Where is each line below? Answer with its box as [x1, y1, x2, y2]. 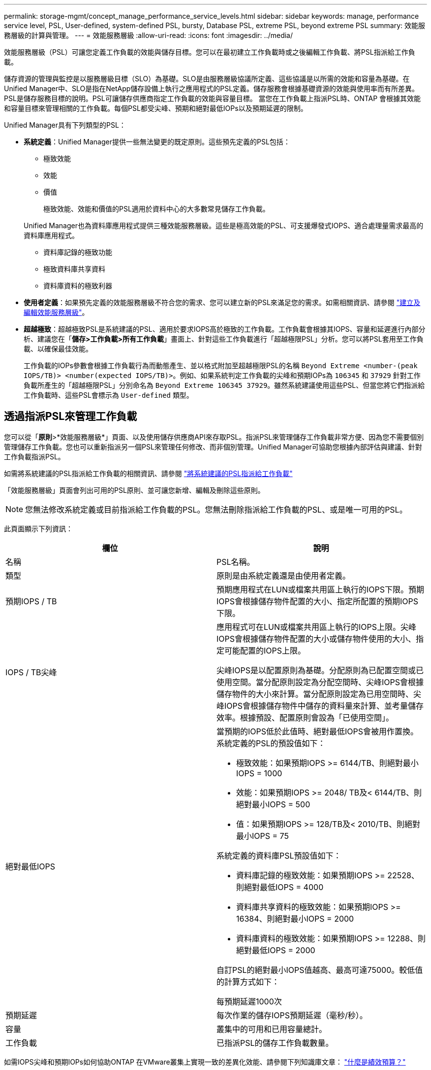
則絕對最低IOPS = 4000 [236, 882, 324, 892]
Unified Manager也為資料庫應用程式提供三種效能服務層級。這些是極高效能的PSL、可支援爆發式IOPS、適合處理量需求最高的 [24, 221, 424, 230]
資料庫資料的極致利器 [43, 281, 112, 290]
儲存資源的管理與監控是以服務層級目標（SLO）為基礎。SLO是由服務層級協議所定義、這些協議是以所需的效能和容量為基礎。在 [4, 74, 410, 83]
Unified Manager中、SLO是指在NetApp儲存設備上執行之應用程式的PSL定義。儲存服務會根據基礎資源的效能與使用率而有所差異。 [4, 84, 419, 93]
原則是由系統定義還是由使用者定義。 [216, 570, 351, 581]
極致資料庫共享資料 [43, 265, 105, 273]
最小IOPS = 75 [236, 830, 289, 841]
